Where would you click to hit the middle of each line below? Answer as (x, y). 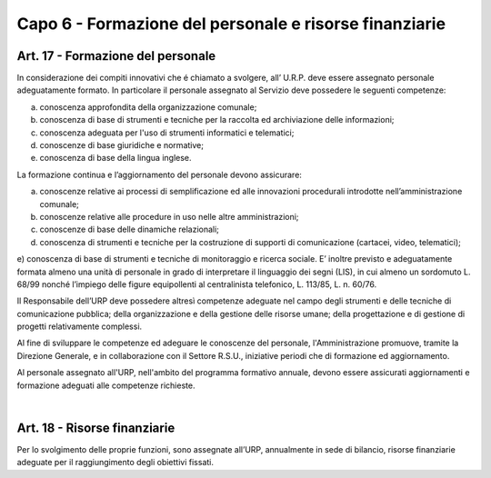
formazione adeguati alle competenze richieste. (106, 385)
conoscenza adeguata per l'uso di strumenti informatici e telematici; (167, 133)
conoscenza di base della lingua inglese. (115, 158)
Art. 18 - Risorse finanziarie (96, 428)
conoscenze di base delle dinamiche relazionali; (130, 229)
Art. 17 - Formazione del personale (116, 56)
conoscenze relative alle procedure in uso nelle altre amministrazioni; (169, 216)
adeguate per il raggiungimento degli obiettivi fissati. (115, 463)
